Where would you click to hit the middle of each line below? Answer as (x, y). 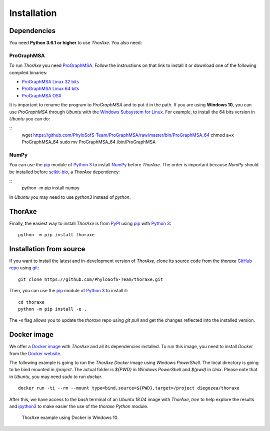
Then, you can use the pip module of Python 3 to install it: (69, 291)
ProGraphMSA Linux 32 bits (50, 81)
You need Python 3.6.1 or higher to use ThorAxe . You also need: (75, 43)
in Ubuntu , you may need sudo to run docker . (56, 377)
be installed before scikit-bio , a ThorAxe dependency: (64, 172)
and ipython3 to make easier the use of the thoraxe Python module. (79, 406)
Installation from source (47, 249)
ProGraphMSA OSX (42, 95)
